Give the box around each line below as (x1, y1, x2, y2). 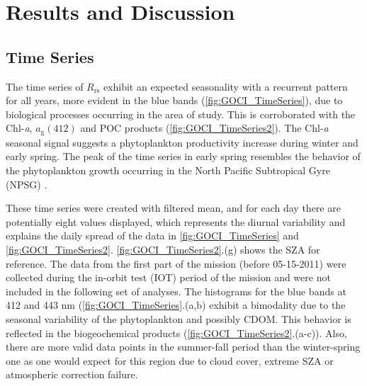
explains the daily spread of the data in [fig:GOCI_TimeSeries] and (6, 228, 299, 243)
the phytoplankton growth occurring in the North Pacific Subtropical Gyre (6, 163, 330, 177)
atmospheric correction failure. (6, 367, 138, 382)
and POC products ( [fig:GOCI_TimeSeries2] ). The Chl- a (80, 120, 329, 135)
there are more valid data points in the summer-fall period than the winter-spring (6, 339, 361, 354)
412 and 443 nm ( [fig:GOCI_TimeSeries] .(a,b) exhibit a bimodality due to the (6, 297, 346, 312)
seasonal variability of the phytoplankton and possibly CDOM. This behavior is (6, 311, 351, 326)
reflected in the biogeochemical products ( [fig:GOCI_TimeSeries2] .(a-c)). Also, (6, 325, 347, 340)
